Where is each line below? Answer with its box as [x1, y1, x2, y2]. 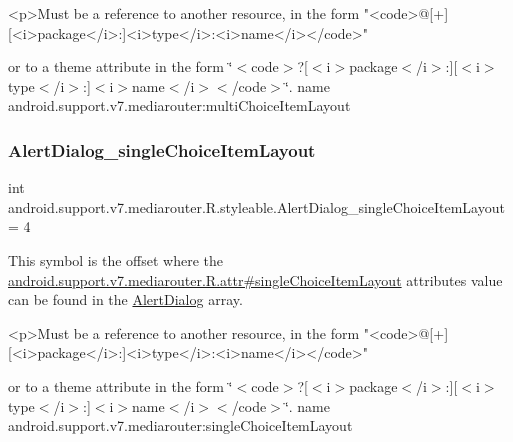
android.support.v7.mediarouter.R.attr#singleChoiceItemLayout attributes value [8, 269, 503, 290]
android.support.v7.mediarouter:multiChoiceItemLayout [8, 95, 351, 116]
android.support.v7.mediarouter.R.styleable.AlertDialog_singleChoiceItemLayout [8, 196, 505, 217]
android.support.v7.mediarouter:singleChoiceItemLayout [8, 415, 353, 436]
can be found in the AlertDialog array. [8, 289, 243, 310]
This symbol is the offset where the [8, 249, 223, 270]
